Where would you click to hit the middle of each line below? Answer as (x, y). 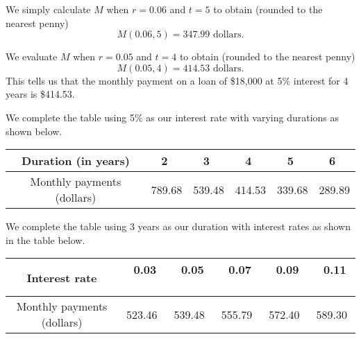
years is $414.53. (40, 94)
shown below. (34, 131)
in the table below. (45, 240)
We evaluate (32, 56)
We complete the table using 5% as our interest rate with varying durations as (173, 117)
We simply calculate (48, 9)
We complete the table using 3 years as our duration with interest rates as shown (178, 226)
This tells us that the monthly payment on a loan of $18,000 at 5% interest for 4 (177, 80)
